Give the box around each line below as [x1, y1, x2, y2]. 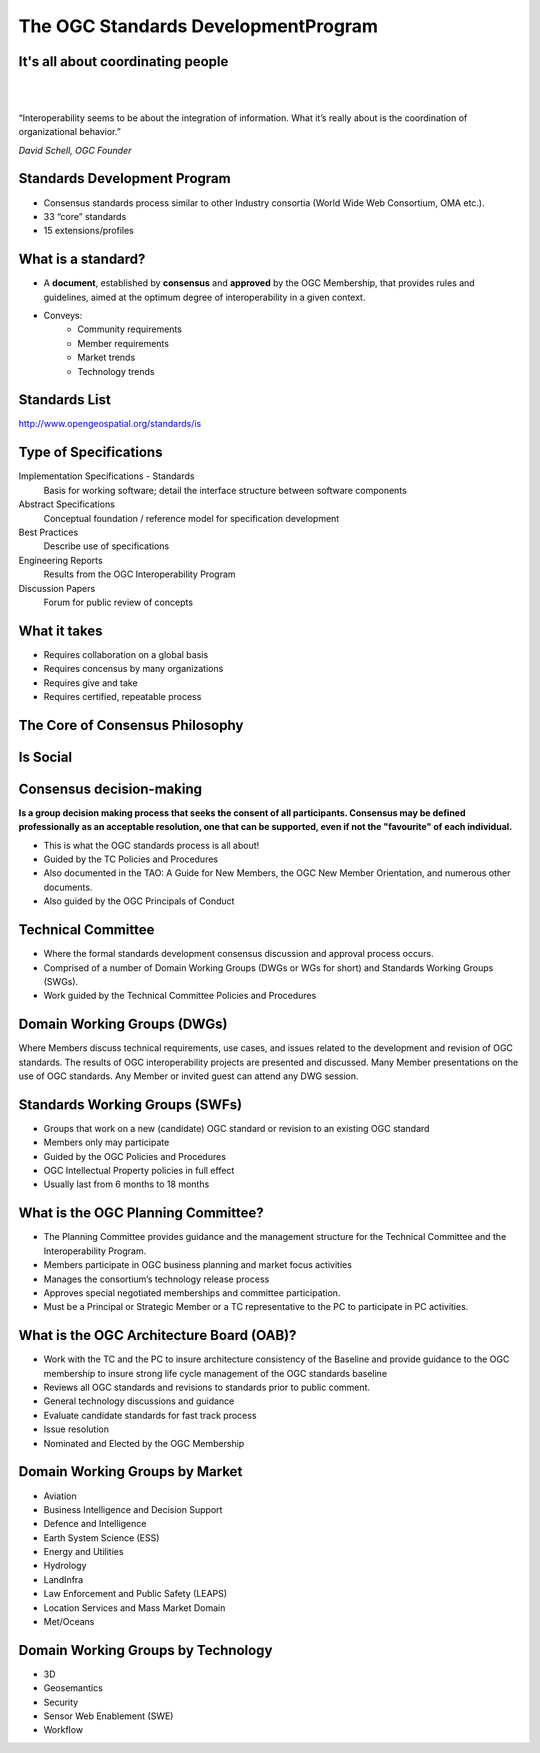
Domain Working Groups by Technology [18, 1641, 273, 1659]
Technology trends [77, 365, 155, 377]
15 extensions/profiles [43, 225, 134, 237]
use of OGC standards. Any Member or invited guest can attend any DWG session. [18, 1070, 359, 1082]
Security [43, 1696, 79, 1708]
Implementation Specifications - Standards [18, 470, 195, 482]
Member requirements [77, 337, 170, 349]
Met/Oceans [43, 1616, 95, 1628]
